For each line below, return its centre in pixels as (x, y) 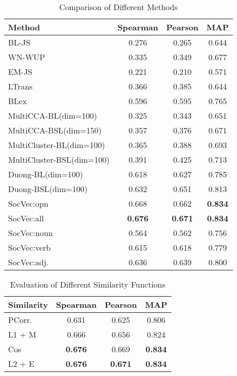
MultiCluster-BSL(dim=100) (59, 159)
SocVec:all (26, 218)
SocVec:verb (30, 247)
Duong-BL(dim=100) (46, 174)
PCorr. (20, 320)
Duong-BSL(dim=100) (48, 189)
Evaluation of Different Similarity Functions (88, 284)
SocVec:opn (28, 203)
